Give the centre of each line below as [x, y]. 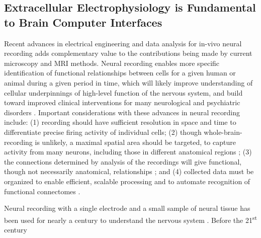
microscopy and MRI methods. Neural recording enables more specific [112, 63]
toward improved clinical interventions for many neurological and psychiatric [122, 102]
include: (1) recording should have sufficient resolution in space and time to [120, 122]
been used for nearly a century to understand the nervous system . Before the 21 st [131, 219]
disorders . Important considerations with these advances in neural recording [122, 112]
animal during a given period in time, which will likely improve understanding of [128, 82]
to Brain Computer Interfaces [83, 22]
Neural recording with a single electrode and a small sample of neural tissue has [127, 208]
